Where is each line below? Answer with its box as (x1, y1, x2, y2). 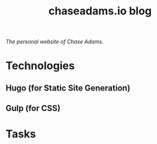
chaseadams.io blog (48, 4, 152, 18)
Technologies (5, 59, 76, 73)
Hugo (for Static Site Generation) (5, 83, 131, 93)
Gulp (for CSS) (5, 103, 61, 113)
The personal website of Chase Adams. (5, 38, 104, 46)
